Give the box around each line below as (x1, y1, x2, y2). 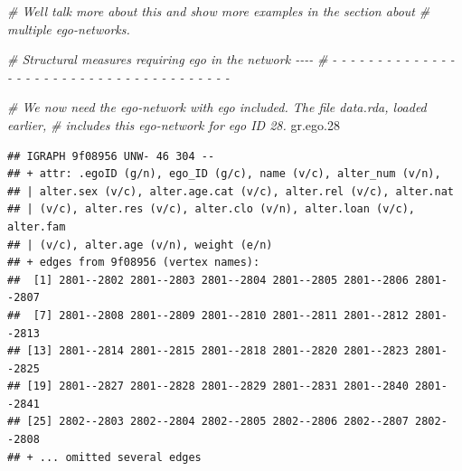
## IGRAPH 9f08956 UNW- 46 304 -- (7, 149, 215, 163)
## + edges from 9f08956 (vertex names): (7, 256, 260, 269)
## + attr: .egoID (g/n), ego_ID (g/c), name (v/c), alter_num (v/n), (7, 167, 441, 181)
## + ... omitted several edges (7, 450, 202, 464)
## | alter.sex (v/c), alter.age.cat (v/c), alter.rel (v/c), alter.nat (7, 184, 454, 198)
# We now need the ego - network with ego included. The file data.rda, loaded (7, 98, 427, 117)
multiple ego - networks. (7, 19, 130, 38)
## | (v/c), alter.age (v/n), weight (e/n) (7, 238, 273, 251)
